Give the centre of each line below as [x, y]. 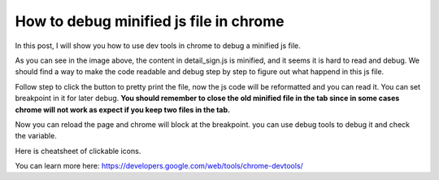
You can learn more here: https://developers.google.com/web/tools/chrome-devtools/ [159, 166]
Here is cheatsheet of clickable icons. [78, 151]
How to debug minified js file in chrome [150, 21]
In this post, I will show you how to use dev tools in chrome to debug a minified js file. [158, 46]
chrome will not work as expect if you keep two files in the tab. [123, 109]
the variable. [36, 136]
